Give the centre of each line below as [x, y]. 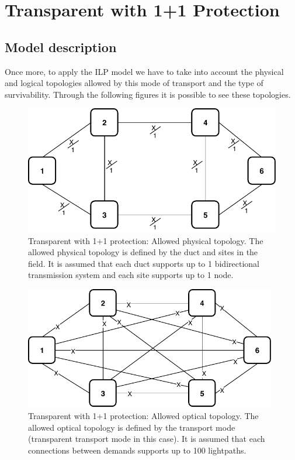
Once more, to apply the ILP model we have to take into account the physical [144, 71]
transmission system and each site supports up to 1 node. [131, 275]
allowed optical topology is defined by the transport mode [132, 427]
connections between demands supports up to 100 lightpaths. [137, 450]
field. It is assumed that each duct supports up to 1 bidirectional [144, 263]
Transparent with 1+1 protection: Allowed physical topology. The [146, 240]
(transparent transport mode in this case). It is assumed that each [147, 439]
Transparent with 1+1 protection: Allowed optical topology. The [143, 415]
